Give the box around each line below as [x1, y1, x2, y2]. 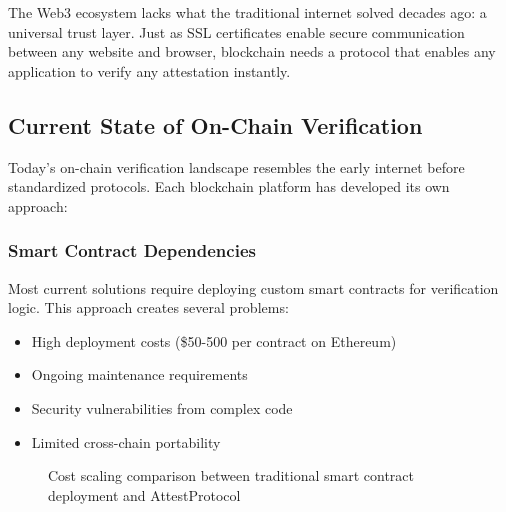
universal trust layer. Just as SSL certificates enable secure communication [8, 21, 465, 42]
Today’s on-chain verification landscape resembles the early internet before [8, 156, 465, 177]
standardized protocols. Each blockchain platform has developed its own [8, 176, 450, 197]
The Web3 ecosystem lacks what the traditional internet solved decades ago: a [8, 2, 487, 22]
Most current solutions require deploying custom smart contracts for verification [8, 277, 499, 298]
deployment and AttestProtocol [48, 484, 241, 505]
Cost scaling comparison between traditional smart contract [48, 465, 415, 486]
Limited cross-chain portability [31, 431, 221, 452]
